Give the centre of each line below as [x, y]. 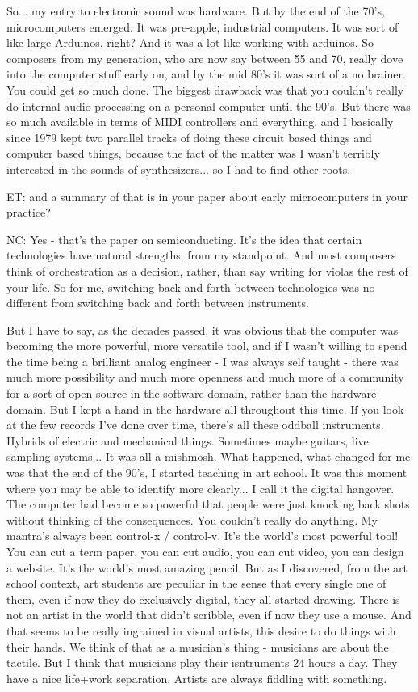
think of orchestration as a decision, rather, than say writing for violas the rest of [207, 270]
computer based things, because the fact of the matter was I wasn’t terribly [193, 153]
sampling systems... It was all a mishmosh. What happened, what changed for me [209, 456]
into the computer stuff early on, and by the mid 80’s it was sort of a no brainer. [206, 74]
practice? [29, 212]
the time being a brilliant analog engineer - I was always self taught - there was [203, 361]
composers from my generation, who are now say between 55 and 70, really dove [205, 58]
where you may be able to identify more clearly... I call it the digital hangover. [201, 488]
